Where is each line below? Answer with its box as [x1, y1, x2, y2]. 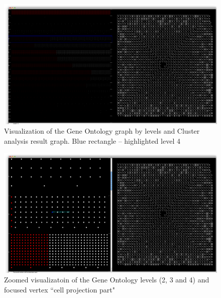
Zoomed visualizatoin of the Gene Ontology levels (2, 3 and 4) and [4, 274, 209, 285]
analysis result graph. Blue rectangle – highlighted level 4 [4, 135, 180, 146]
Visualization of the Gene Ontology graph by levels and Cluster [4, 126, 200, 136]
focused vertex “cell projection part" [4, 284, 115, 294]
